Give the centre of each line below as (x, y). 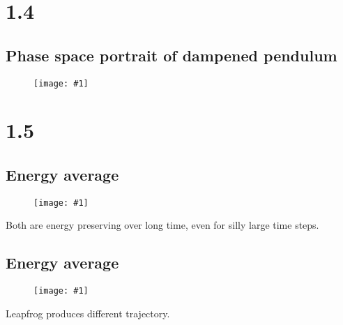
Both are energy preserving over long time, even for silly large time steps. (162, 225)
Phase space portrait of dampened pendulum (171, 55)
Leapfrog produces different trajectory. (88, 313)
